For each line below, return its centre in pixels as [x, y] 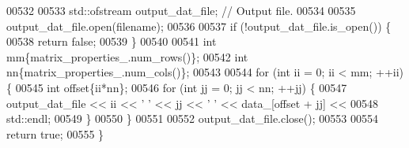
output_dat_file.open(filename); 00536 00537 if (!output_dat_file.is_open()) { [199, 26]
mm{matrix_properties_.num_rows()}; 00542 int [127, 56]
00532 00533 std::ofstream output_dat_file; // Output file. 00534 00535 [181, 10]
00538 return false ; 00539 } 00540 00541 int [112, 41]
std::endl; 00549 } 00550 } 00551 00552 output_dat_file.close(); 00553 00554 [192, 118]
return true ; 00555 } [55, 133]
